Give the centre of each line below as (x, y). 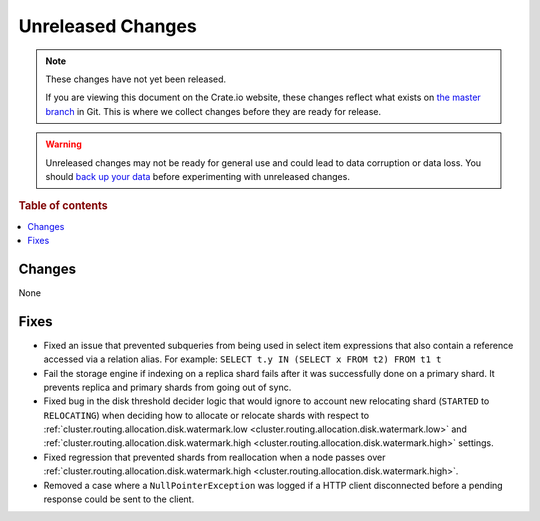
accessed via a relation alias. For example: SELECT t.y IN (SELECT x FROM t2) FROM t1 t (242, 359)
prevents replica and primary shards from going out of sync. (167, 387)
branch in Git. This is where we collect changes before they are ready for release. (213, 111)
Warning (63, 144)
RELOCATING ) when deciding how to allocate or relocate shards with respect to (206, 415)
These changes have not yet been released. (136, 79)
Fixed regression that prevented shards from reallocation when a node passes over (214, 457)
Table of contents (63, 206)
